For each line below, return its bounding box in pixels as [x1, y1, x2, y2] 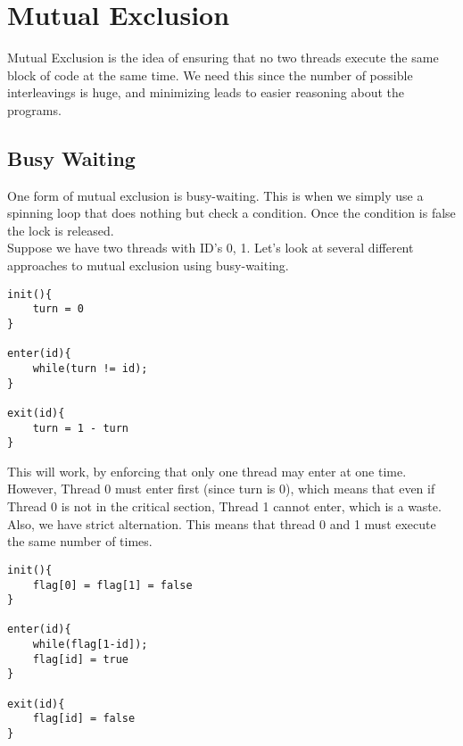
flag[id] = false [32, 712, 136, 725]
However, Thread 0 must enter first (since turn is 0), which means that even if [7, 479, 435, 498]
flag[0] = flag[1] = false [32, 578, 193, 592]
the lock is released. [7, 220, 114, 239]
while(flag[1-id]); [32, 638, 148, 651]
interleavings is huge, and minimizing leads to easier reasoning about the [7, 83, 405, 102]
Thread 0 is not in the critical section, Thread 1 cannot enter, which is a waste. [7, 497, 442, 516]
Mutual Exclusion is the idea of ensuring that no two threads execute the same [7, 48, 439, 67]
